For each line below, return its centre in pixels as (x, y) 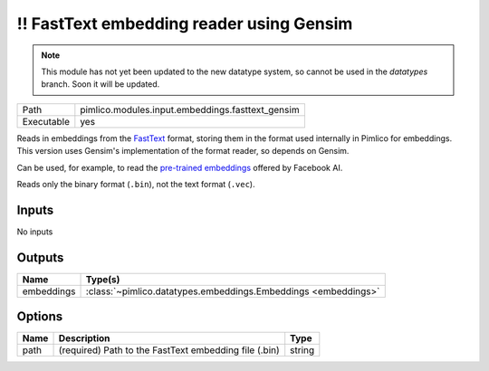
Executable (46, 121)
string (302, 350)
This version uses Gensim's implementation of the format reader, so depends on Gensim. (183, 151)
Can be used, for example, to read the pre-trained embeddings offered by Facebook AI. (180, 167)
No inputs (35, 232)
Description (84, 338)
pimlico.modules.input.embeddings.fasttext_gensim (190, 109)
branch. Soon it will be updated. (101, 84)
